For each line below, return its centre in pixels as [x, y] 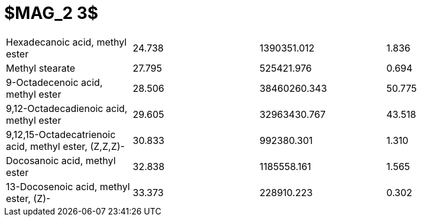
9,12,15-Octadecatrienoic [61, 134]
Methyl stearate [41, 68]
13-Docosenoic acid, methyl [68, 186]
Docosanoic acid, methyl [61, 160]
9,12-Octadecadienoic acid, [67, 108]
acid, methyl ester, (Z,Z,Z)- [65, 146]
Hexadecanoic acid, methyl [67, 42]
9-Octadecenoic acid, [54, 82]
